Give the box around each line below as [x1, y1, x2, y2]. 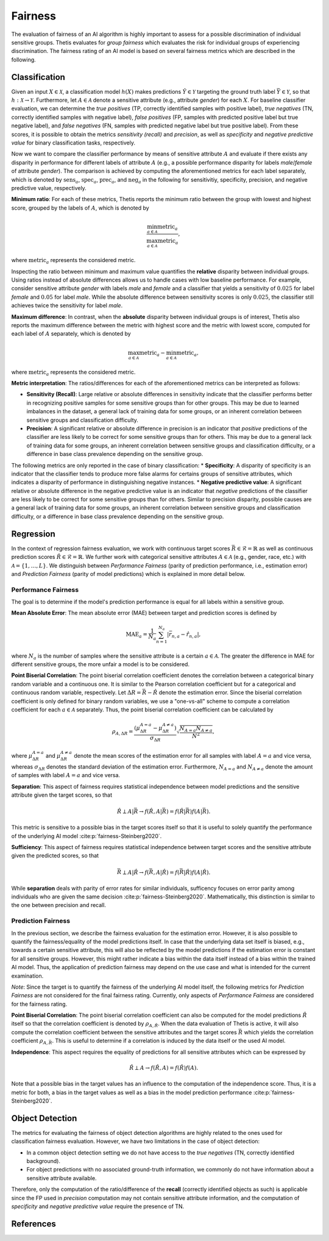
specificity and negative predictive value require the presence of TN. [11, 1203, 185, 1210]
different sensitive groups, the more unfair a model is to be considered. [11, 660, 190, 667]
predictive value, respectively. [11, 184, 87, 191]
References [11, 1218, 56, 1229]
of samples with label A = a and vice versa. [11, 772, 121, 779]
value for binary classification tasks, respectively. [11, 139, 135, 146]
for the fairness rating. [11, 1000, 68, 1008]
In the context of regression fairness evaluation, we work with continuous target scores [11, 544, 231, 552]
